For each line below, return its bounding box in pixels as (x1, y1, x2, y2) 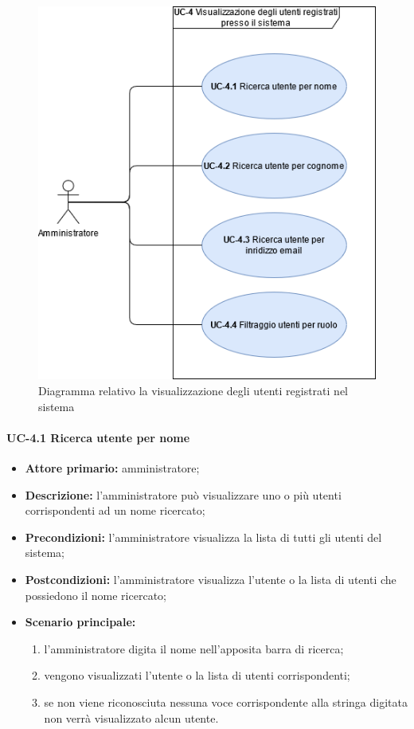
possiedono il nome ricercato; (25, 586, 166, 603)
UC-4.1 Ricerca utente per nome (6, 429, 190, 445)
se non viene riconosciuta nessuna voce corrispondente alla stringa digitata (44, 694, 408, 710)
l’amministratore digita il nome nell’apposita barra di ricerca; (44, 640, 344, 656)
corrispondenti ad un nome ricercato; (25, 502, 205, 519)
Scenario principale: (25, 613, 136, 630)
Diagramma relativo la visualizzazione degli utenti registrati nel (38, 382, 349, 399)
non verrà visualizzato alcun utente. (44, 709, 219, 726)
